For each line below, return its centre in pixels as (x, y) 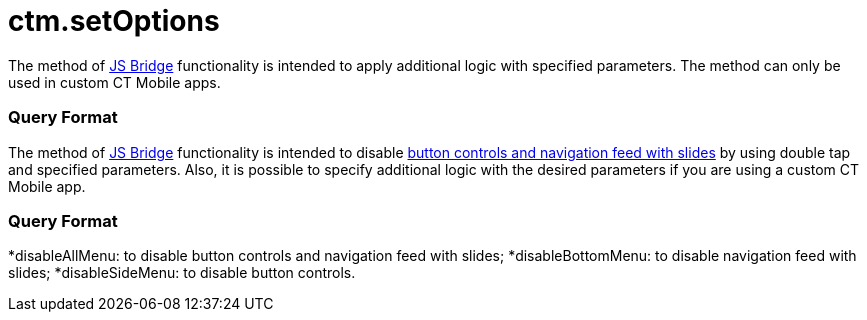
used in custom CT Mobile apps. (114, 82)
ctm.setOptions (114, 21)
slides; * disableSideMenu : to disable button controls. (182, 273)
